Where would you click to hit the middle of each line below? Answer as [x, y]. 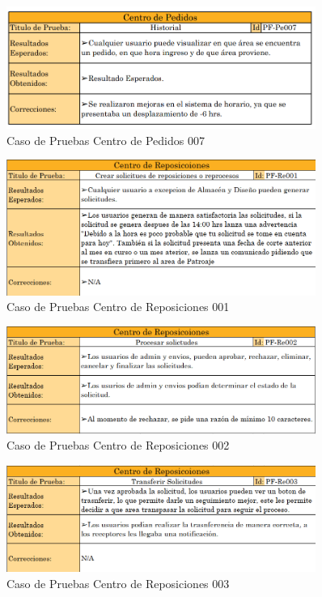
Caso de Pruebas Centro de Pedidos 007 [106, 140]
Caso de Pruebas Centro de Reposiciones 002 [118, 445]
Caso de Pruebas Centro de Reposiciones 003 [118, 583]
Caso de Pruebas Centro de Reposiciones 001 [118, 307]
